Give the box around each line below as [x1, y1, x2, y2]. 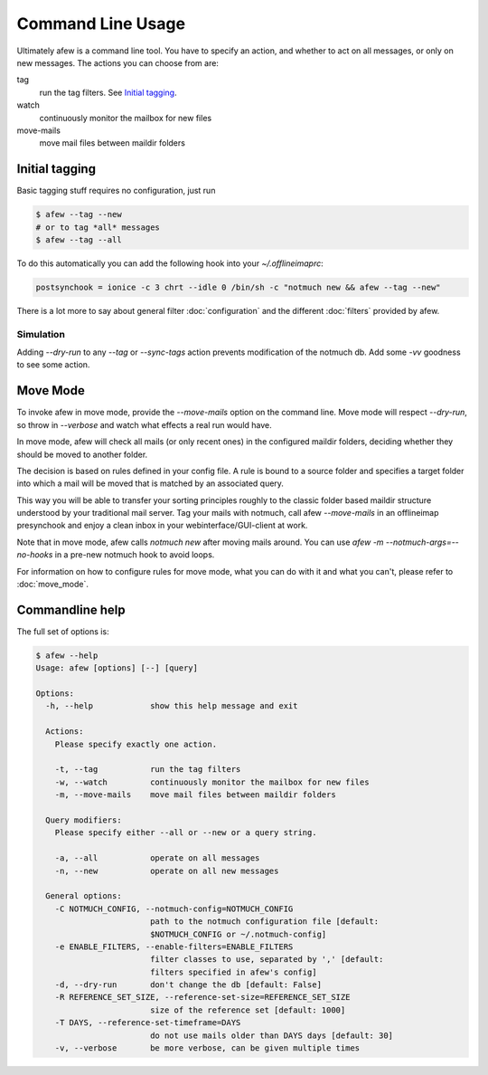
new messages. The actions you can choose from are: [16, 57, 219, 68]
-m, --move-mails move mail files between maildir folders [54, 790, 336, 800]
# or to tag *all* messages [35, 222, 160, 233]
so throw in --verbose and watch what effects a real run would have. [16, 419, 273, 430]
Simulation [16, 328, 65, 340]
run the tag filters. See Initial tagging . [39, 87, 177, 98]
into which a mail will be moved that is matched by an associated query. [16, 478, 285, 489]
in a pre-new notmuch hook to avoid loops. [54, 549, 215, 560]
